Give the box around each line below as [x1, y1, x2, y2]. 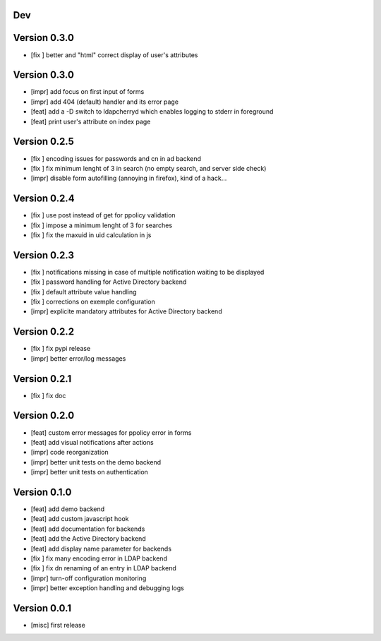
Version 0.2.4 [13, 193, 75, 205]
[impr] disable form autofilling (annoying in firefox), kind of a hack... [30, 174, 227, 183]
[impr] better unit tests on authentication [30, 468, 148, 477]
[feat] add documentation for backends [30, 525, 145, 533]
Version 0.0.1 [13, 602, 72, 614]
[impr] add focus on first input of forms [30, 88, 145, 96]
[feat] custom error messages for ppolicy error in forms [30, 428, 192, 437]
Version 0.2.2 [13, 325, 74, 338]
